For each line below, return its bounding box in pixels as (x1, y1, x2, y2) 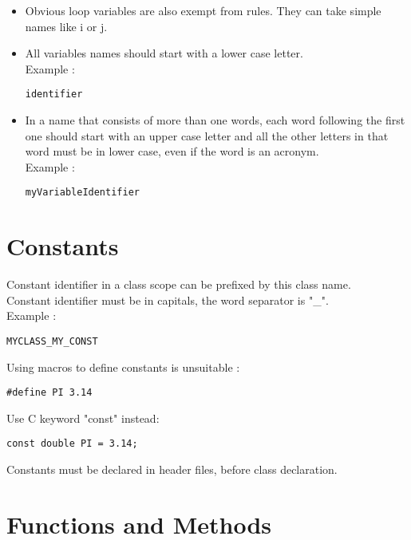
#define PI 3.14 (6, 387, 93, 399)
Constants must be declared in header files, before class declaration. (6, 461, 338, 478)
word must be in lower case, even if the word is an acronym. (25, 143, 319, 160)
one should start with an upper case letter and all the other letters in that (25, 127, 389, 144)
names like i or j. (25, 18, 108, 34)
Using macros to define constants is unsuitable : (6, 358, 240, 375)
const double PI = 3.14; (6, 438, 138, 450)
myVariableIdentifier (25, 187, 140, 199)
